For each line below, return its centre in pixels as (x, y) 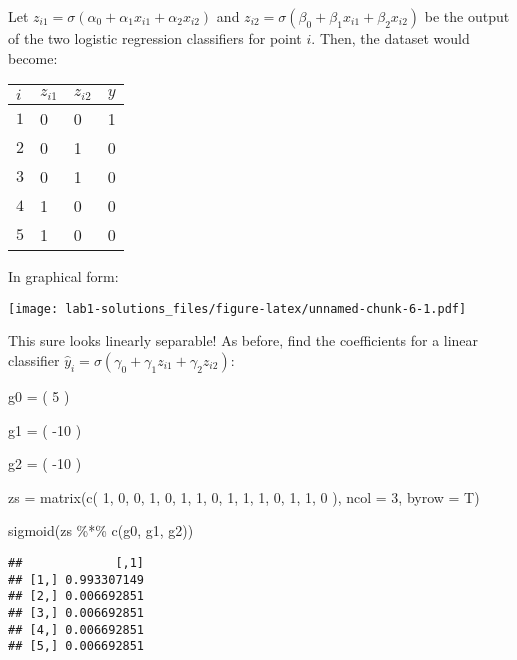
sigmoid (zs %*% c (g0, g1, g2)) (101, 530)
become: (33, 57)
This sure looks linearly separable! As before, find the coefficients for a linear (243, 340)
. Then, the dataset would (390, 38)
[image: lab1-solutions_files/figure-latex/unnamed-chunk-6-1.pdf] (237, 308)
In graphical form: (63, 276)
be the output (467, 16)
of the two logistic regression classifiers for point (155, 38)
